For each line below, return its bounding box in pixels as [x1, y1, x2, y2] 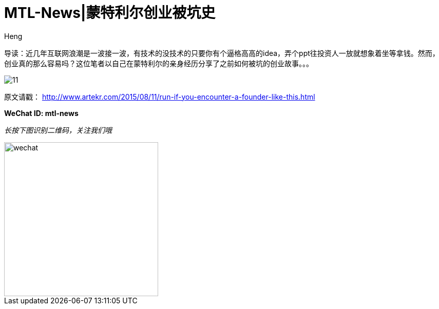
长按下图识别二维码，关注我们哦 [4, 125, 112, 134]
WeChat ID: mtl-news [4, 108, 79, 118]
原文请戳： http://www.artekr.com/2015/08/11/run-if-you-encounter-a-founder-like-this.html [4, 92, 315, 101]
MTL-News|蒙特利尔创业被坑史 [4, 4, 216, 22]
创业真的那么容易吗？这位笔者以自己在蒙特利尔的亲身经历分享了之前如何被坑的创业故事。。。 [4, 59, 313, 68]
